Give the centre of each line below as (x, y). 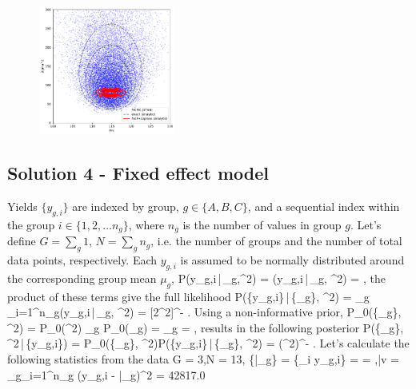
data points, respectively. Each (82, 259)
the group (31, 224)
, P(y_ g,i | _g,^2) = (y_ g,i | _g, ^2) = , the (278, 278)
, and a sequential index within (324, 206)
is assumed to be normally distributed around (292, 259)
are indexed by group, (126, 206)
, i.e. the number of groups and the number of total (276, 241)
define (22, 241)
